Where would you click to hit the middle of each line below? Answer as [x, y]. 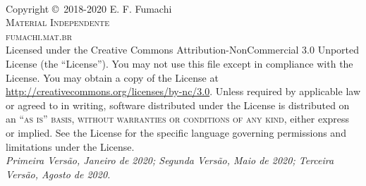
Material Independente [58, 22]
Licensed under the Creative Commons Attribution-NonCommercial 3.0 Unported [183, 50]
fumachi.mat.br [39, 36]
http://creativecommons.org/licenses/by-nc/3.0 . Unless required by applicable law [183, 91]
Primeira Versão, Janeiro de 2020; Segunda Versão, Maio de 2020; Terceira [170, 160]
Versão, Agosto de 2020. [58, 174]
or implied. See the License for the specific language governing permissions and [176, 132]
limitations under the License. [70, 146]
